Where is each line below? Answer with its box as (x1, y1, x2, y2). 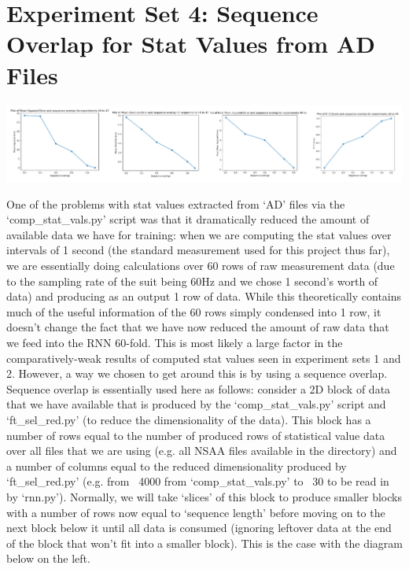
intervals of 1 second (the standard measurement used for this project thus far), (6, 242, 390, 258)
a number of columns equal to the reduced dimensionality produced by (6, 457, 347, 474)
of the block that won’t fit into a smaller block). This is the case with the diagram (6, 534, 403, 551)
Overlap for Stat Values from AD (6, 28, 375, 60)
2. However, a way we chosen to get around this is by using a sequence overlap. (6, 365, 388, 382)
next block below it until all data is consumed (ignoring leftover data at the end (6, 519, 392, 536)
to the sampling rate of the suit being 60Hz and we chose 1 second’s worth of (6, 272, 378, 289)
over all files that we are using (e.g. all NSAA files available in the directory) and (6, 442, 397, 459)
